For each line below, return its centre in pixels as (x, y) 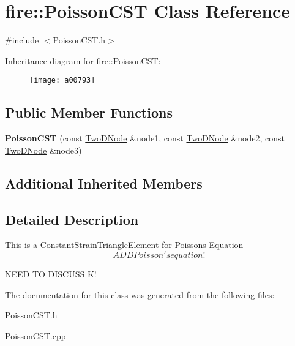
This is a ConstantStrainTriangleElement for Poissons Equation (124, 245)
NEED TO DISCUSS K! (51, 273)
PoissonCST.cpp (35, 335)
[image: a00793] (62, 81)
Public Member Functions (89, 112)
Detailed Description (72, 219)
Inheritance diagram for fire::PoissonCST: (83, 60)
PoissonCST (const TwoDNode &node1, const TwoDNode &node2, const (145, 138)
